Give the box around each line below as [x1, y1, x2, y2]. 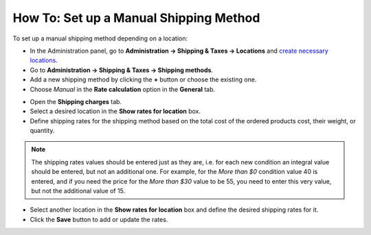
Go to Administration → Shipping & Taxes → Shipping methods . [30, 66, 213, 74]
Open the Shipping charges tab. [30, 97, 122, 106]
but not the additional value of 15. [31, 187, 126, 195]
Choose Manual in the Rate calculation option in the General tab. [30, 85, 216, 93]
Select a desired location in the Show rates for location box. [30, 107, 201, 116]
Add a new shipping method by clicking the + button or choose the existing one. [30, 75, 257, 84]
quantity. [30, 127, 55, 135]
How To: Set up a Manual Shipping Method [12, 10, 260, 25]
